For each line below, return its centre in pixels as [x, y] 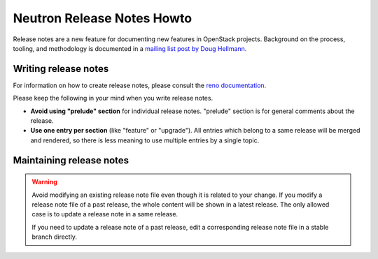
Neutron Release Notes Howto [103, 18]
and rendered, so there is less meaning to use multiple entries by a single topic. [145, 140]
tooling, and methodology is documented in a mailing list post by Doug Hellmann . [130, 48]
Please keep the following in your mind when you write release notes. [113, 98]
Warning [44, 182]
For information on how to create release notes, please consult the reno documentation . [140, 85]
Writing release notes [61, 69]
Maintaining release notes [71, 160]
